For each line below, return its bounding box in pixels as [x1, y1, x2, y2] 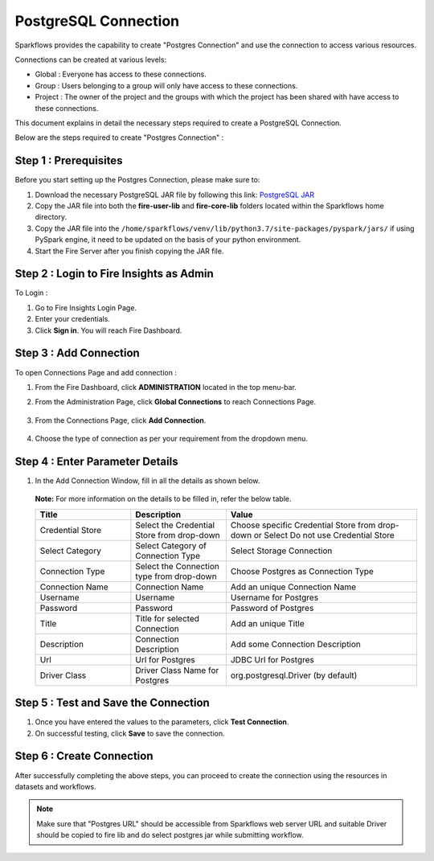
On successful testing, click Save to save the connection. [35, 728, 225, 738]
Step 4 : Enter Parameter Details [14, 454, 178, 468]
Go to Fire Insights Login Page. [35, 302, 137, 313]
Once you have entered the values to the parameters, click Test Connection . [35, 717, 289, 727]
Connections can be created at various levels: [14, 55, 167, 64]
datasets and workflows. [14, 781, 96, 791]
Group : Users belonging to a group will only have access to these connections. [35, 80, 298, 90]
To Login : [14, 288, 48, 297]
